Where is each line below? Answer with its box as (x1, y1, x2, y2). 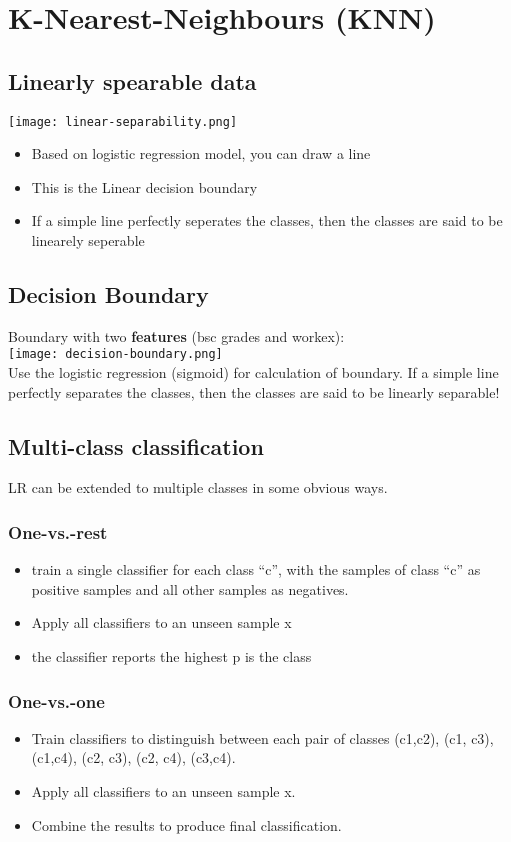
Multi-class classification (8, 430, 264, 461)
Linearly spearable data (8, 65, 257, 96)
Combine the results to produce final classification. (31, 814, 342, 835)
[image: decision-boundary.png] (8, 347, 223, 362)
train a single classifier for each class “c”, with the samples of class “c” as (31, 559, 481, 580)
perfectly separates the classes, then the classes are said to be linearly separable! (8, 381, 500, 402)
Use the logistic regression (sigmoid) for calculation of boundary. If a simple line (8, 362, 499, 383)
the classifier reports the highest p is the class (31, 646, 312, 667)
